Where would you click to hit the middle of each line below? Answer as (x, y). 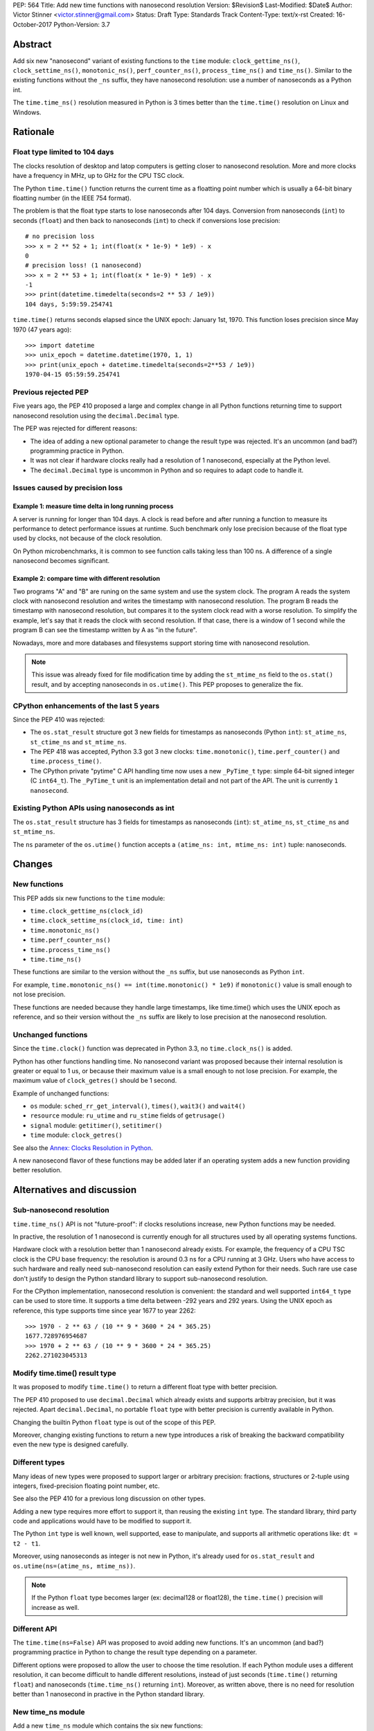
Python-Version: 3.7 (82, 24)
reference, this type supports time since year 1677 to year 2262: (105, 1310)
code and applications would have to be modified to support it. (102, 1521)
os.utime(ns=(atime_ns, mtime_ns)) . (74, 1566)
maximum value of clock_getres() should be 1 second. (95, 1081)
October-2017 (32, 24)
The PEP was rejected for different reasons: (75, 429)
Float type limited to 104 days (63, 152)
